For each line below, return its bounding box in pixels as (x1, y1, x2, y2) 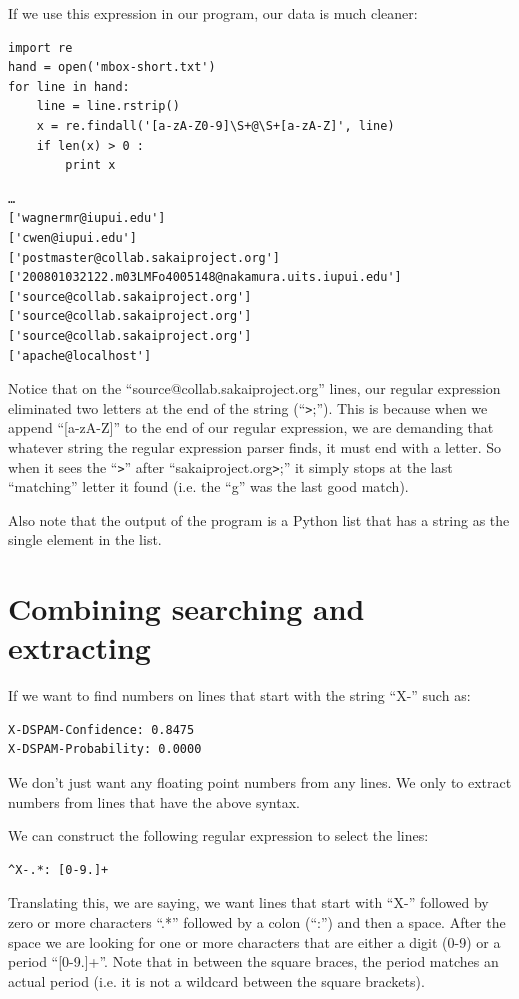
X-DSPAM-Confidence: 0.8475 (8, 722, 195, 737)
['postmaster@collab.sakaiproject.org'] (8, 250, 281, 265)
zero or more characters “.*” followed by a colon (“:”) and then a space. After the (8, 912, 506, 933)
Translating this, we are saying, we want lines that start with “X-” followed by (8, 892, 489, 913)
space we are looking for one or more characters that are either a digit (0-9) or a (8, 931, 501, 952)
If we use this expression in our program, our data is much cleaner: (8, 3, 418, 23)
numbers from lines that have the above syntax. (8, 791, 300, 812)
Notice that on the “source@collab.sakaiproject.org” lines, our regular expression (8, 378, 501, 399)
